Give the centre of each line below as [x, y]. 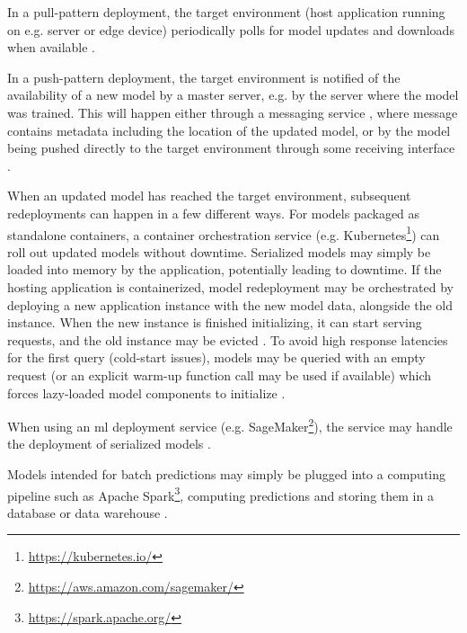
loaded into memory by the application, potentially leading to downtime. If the [225, 269]
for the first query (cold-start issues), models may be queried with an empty [216, 357]
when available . [52, 47]
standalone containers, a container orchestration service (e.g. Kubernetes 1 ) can [224, 233]
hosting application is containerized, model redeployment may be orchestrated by [230, 286]
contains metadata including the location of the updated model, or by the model [229, 130]
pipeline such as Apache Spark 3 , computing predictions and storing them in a [220, 494]
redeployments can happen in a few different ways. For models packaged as [214, 213]
